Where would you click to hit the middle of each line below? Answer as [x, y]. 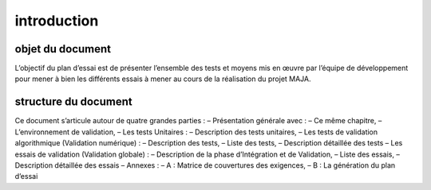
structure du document [73, 102]
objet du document [63, 49]
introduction [57, 21]
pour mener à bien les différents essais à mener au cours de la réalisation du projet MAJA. [163, 79]
